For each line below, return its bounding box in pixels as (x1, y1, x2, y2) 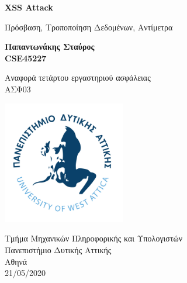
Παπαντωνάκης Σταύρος (5, 40, 95, 53)
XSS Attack (5, 1, 53, 13)
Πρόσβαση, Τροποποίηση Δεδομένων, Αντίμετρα (5, 20, 173, 33)
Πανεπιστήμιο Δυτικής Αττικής (5, 243, 112, 256)
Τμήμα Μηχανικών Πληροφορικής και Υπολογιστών (5, 232, 183, 244)
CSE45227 (5, 51, 47, 64)
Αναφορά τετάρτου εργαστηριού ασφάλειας (5, 71, 151, 84)
